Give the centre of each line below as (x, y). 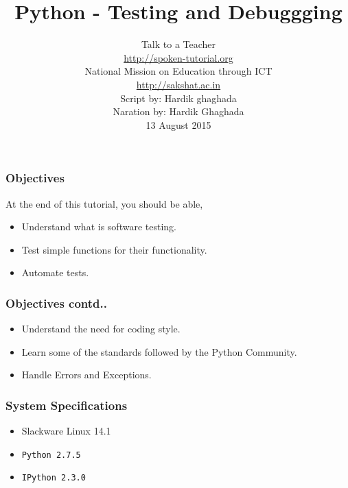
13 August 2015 (178, 124)
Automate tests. (55, 272)
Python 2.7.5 (51, 455)
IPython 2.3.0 (54, 478)
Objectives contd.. (56, 303)
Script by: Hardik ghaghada (178, 98)
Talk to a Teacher (178, 44)
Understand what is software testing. (99, 227)
